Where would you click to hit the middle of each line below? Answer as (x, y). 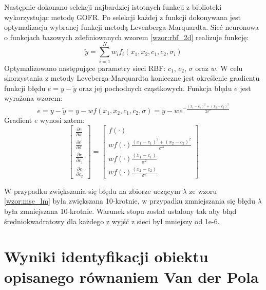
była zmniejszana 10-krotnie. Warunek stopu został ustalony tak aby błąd (120, 211)
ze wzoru (203, 191)
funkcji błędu (25, 88)
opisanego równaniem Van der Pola (131, 276)
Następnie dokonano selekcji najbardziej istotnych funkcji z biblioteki (113, 7)
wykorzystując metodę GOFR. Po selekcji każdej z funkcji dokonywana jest (122, 17)
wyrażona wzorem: (33, 98)
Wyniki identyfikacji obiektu (106, 256)
